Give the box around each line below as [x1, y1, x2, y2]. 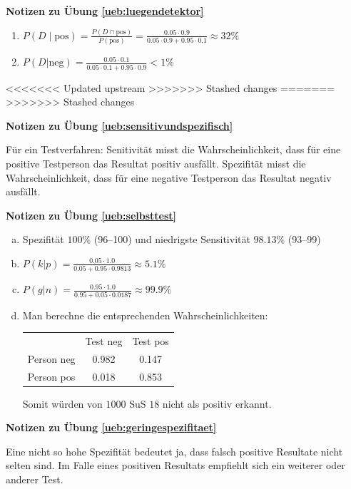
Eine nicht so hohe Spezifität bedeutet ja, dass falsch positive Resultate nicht [6, 443, 343, 458]
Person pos [27, 369, 76, 384]
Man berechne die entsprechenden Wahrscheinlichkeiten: [22, 307, 268, 322]
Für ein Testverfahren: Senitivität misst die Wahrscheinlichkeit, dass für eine [6, 142, 341, 157]
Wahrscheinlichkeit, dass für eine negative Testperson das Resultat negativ [6, 170, 332, 185]
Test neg [85, 333, 123, 348]
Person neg [27, 351, 76, 366]
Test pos [132, 333, 169, 348]
